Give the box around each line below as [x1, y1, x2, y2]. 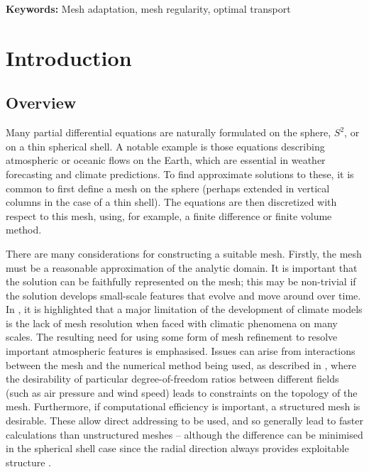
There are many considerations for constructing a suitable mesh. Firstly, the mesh [6, 246, 362, 260]
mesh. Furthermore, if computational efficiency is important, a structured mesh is [6, 399, 360, 414]
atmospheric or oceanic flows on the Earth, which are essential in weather [6, 153, 326, 168]
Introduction [6, 43, 132, 72]
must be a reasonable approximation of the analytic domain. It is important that [6, 260, 358, 275]
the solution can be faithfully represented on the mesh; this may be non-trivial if [6, 274, 356, 289]
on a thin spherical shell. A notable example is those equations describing [6, 138, 325, 153]
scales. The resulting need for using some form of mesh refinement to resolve [6, 329, 338, 344]
